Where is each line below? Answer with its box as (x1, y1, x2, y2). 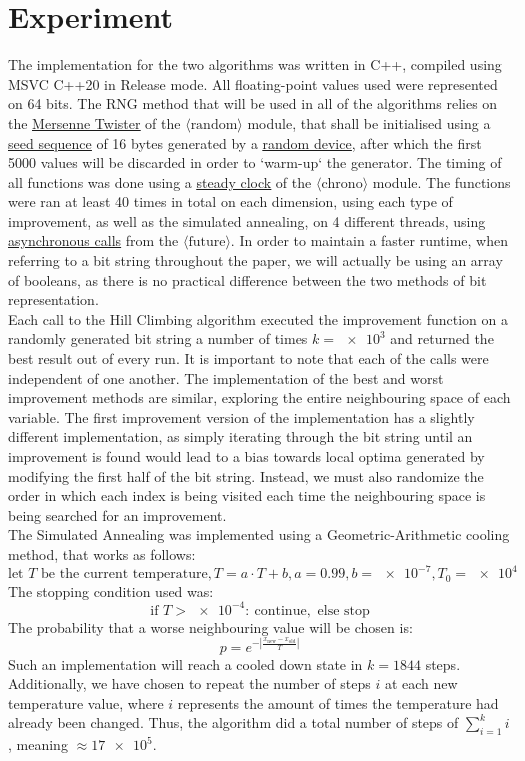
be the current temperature (41, 567, 208, 582)
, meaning (8, 734, 68, 755)
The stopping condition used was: (8, 580, 214, 601)
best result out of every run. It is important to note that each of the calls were (8, 348, 489, 369)
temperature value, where (8, 692, 164, 713)
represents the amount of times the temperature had (177, 692, 499, 713)
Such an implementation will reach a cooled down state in (8, 653, 363, 674)
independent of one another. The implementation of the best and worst (8, 367, 444, 388)
